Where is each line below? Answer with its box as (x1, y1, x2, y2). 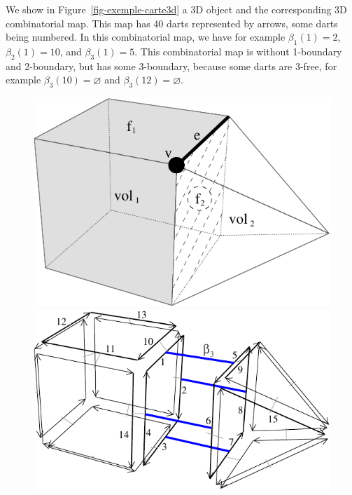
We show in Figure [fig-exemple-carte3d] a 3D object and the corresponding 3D (6, 2, 347, 16)
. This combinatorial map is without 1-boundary (134, 43, 342, 58)
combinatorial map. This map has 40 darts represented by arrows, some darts (6, 15, 338, 30)
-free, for (300, 58, 337, 73)
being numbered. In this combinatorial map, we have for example (6, 29, 286, 44)
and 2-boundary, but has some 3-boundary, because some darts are (6, 58, 293, 73)
